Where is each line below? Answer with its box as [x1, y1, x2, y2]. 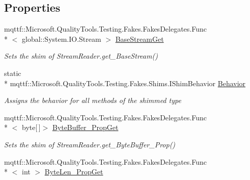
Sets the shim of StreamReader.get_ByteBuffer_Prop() [4, 139, 176, 149]
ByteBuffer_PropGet [52, 122, 119, 133]
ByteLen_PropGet [44, 166, 103, 177]
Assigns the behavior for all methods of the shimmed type [4, 95, 181, 106]
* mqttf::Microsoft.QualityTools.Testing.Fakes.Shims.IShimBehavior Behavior [4, 78, 246, 88]
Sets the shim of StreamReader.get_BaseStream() [4, 50, 158, 61]
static [4, 67, 21, 78]
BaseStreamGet [115, 33, 164, 44]
